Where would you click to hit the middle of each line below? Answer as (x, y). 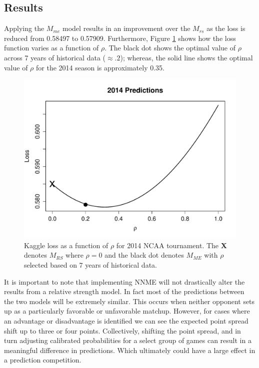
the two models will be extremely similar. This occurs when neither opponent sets (129, 301)
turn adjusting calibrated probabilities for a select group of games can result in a (128, 340)
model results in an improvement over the (126, 28)
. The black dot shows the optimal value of (170, 48)
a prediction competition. (43, 360)
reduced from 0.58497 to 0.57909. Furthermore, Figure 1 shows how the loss (120, 38)
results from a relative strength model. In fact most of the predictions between (124, 291)
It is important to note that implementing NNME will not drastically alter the (124, 281)
